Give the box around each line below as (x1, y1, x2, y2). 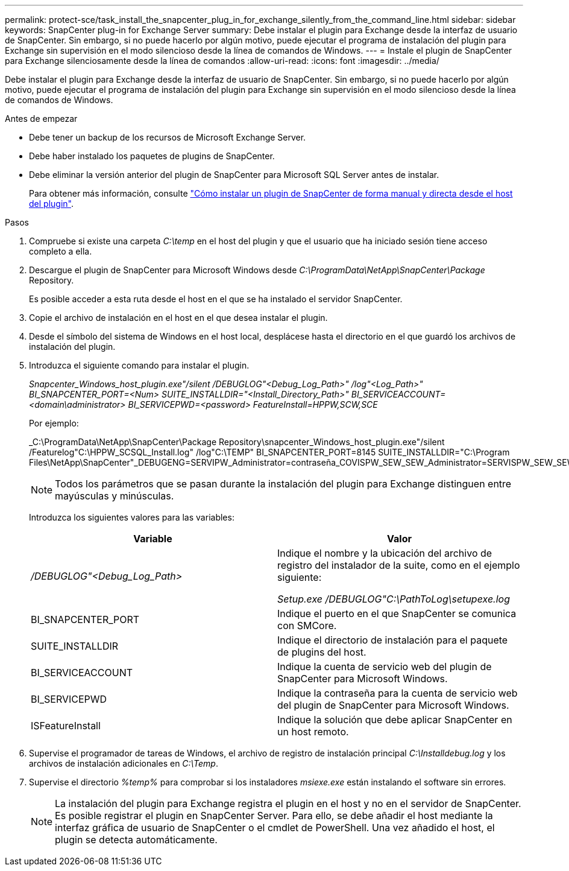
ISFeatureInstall (31, 720, 101, 732)
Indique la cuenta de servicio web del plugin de (277, 660, 492, 673)
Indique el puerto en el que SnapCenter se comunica (277, 607, 517, 619)
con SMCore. (277, 619, 337, 632)
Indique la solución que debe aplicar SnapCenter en (277, 714, 512, 726)
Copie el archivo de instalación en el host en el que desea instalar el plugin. (29, 312, 328, 323)
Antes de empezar (5, 113, 78, 124)
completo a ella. (29, 246, 92, 256)
